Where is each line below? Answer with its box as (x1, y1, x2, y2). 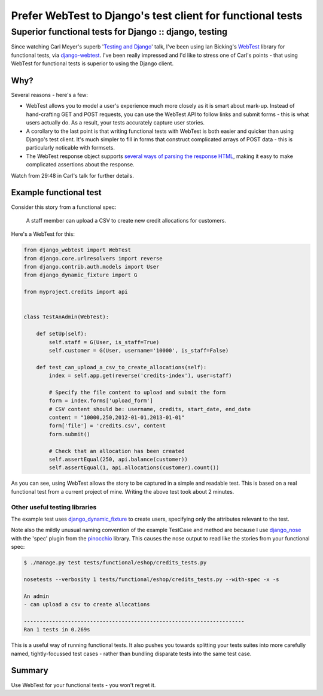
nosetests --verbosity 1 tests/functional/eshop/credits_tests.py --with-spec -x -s (23, 576, 279, 583)
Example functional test (11, 187, 102, 197)
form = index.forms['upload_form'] (48, 397, 154, 404)
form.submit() (48, 431, 90, 437)
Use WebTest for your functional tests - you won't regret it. (11, 681, 156, 688)
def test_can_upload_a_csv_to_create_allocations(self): (36, 364, 207, 370)
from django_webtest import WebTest (23, 247, 132, 254)
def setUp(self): (36, 330, 87, 338)
